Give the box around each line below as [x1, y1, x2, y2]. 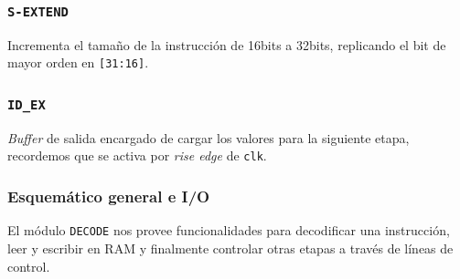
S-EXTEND [7, 4, 69, 19]
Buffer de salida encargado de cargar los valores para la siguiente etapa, [7, 128, 410, 147]
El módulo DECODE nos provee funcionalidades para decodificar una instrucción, [7, 221, 450, 240]
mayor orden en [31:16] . [7, 53, 149, 72]
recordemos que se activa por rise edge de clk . [7, 146, 267, 165]
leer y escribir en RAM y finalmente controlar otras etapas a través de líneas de [7, 238, 454, 257]
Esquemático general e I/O [7, 184, 210, 207]
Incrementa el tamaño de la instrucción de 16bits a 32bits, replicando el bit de [7, 35, 446, 54]
